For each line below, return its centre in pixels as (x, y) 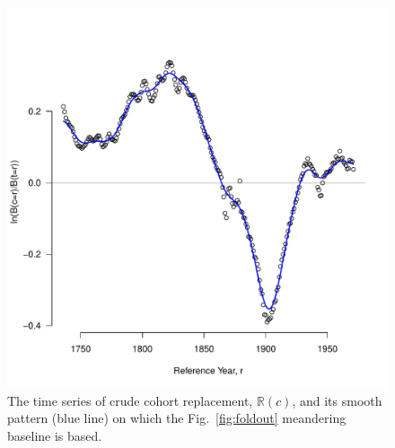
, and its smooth (337, 400)
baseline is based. (55, 435)
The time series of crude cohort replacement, (130, 400)
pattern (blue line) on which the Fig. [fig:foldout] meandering (177, 418)
